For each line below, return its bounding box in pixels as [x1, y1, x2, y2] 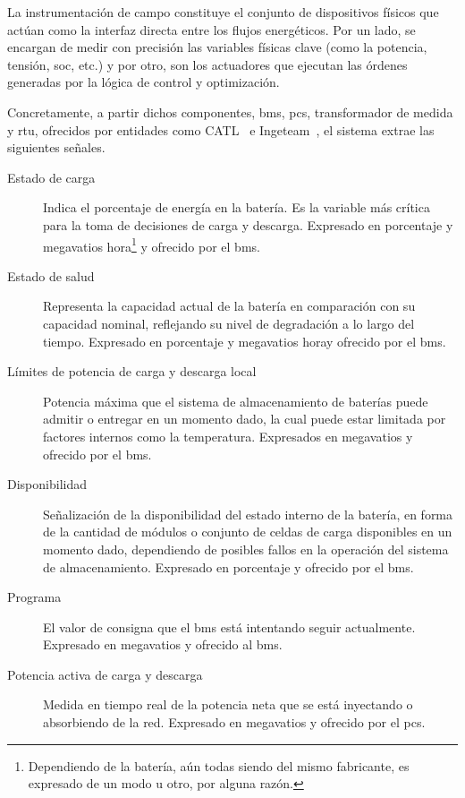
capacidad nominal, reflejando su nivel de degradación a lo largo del [43, 313, 415, 332]
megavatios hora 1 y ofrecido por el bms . [43, 234, 260, 255]
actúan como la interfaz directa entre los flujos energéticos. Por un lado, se [7, 20, 416, 39]
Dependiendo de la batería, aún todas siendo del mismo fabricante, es [28, 756, 410, 775]
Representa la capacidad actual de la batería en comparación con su [43, 296, 416, 315]
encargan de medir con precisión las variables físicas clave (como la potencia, [7, 38, 427, 56]
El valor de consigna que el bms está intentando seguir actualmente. [43, 617, 416, 636]
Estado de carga [7, 167, 96, 186]
